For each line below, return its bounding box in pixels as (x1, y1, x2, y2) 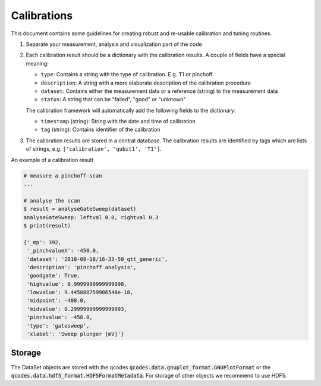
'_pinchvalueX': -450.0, (27, 247, 99, 254)
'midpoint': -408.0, (27, 297, 87, 304)
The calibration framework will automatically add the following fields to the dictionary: (26, 107, 236, 114)
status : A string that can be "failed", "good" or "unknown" (40, 96, 186, 103)
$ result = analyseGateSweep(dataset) (23, 206, 137, 213)
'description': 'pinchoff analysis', (27, 264, 137, 270)
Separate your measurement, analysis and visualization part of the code (26, 41, 202, 48)
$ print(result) (23, 222, 71, 229)
